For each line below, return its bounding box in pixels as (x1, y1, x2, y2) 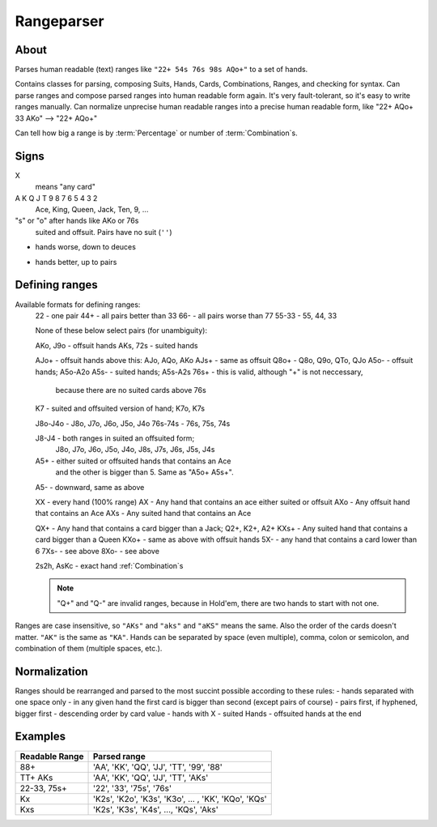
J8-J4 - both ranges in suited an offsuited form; (35, 433, 195, 443)
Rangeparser (15, 12, 104, 30)
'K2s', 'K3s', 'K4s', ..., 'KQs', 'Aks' (92, 804, 218, 815)
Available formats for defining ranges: (15, 300, 141, 309)
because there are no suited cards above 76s (55, 385, 206, 394)
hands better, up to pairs (35, 257, 117, 266)
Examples (15, 730, 66, 744)
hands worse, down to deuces (35, 242, 137, 252)
